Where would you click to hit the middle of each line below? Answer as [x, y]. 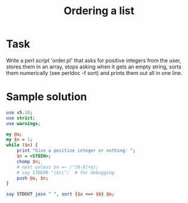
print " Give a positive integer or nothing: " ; [76, 151]
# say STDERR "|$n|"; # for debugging [66, 172]
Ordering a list [99, 11]
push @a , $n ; [33, 178]
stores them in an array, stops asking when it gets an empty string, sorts [94, 67]
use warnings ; [24, 123]
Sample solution [47, 97]
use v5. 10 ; [19, 112]
